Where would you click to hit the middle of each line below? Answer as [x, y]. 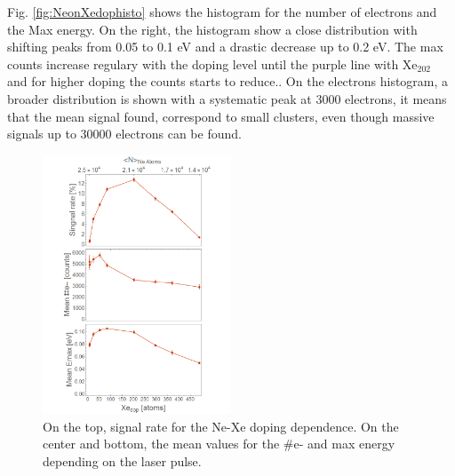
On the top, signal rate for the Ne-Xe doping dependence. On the [221, 426]
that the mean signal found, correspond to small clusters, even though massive [221, 116]
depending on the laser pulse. [122, 460]
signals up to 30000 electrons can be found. [124, 134]
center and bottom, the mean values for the [161, 444]
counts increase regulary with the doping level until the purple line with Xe [212, 63]
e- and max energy [344, 444]
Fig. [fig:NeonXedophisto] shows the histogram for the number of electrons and [222, 12]
